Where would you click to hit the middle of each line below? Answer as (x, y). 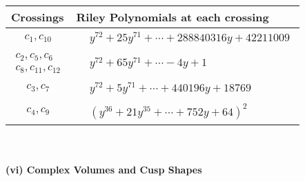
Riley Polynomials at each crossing (173, 17)
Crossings (38, 17)
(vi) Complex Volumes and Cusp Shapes (104, 170)
